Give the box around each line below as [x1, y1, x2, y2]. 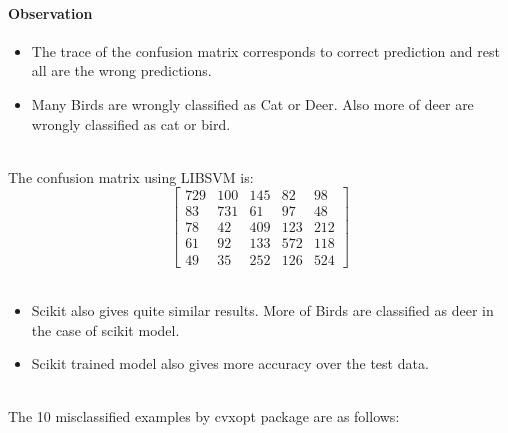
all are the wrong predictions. [31, 60, 212, 81]
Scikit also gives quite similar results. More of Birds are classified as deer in [31, 300, 494, 321]
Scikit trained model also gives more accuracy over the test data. [31, 353, 429, 374]
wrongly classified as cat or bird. [31, 113, 231, 134]
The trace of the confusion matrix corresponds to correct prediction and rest [31, 40, 500, 61]
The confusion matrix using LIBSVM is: [8, 166, 254, 187]
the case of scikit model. [31, 319, 180, 340]
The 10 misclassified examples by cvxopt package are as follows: [8, 406, 400, 427]
